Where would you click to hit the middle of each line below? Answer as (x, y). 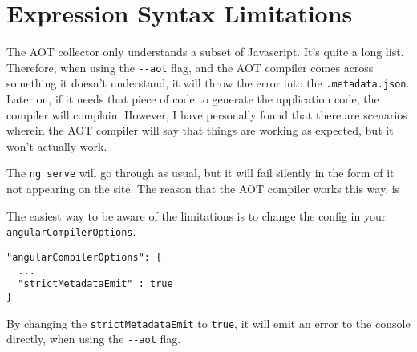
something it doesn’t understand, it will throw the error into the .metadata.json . (208, 83)
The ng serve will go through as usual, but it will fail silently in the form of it (200, 173)
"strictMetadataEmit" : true (95, 284)
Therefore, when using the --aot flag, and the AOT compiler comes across (190, 67)
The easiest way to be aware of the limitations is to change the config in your (196, 215)
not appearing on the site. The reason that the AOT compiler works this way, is (203, 189)
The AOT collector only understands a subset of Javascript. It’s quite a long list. (205, 52)
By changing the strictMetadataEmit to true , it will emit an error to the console (208, 323)
